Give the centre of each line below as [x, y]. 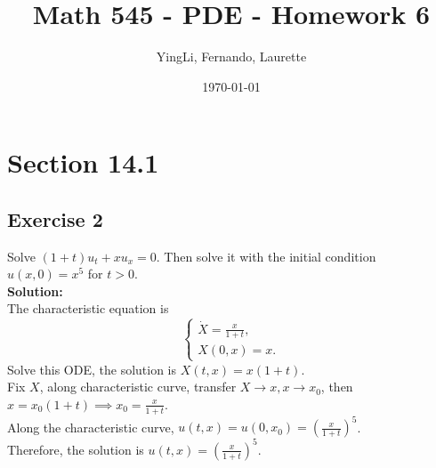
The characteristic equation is [88, 308]
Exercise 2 [55, 218]
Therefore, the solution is [76, 449]
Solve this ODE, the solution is [92, 369]
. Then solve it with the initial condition [266, 256]
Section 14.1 [83, 162]
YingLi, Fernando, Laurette [231, 56]
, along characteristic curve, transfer [138, 387]
